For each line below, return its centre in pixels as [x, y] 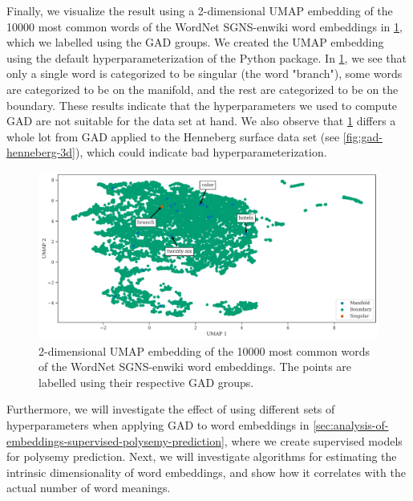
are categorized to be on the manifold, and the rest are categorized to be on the [202, 89]
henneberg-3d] [41, 152]
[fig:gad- [362, 136]
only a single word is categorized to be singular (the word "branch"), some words [204, 73]
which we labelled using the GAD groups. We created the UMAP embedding [195, 42]
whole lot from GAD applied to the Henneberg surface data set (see [173, 136]
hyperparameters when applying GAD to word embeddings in [158, 425]
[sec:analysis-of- [351, 425]
